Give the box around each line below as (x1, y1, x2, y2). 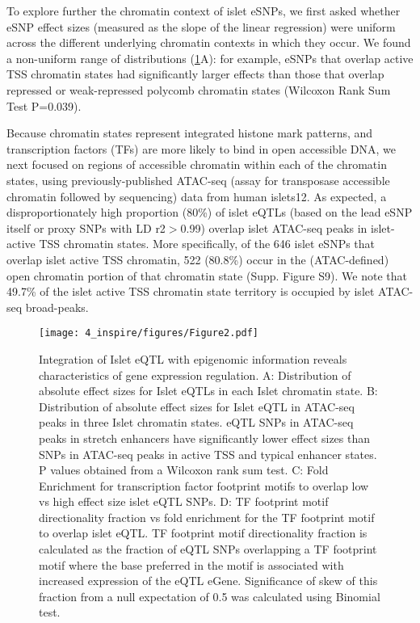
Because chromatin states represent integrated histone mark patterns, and (6, 124, 373, 141)
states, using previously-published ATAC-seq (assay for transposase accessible (6, 171, 390, 188)
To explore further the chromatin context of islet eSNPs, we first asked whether (6, 2, 401, 19)
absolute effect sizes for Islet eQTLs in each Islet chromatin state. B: (39, 382, 378, 399)
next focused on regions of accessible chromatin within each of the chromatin (6, 156, 387, 173)
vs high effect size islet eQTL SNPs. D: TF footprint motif (39, 493, 329, 510)
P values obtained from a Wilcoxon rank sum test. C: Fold (39, 461, 329, 478)
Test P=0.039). (6, 97, 82, 114)
